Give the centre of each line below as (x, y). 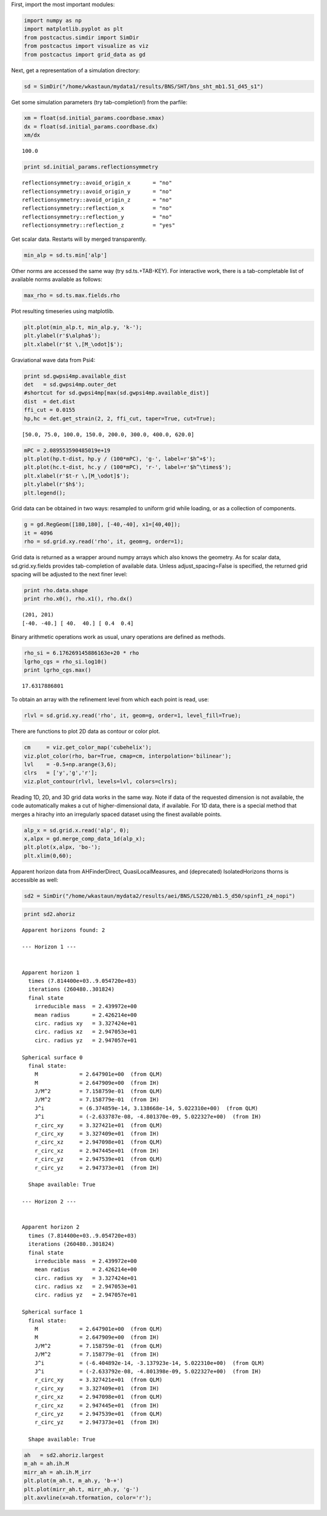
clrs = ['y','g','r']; (61, 773)
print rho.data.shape (56, 591)
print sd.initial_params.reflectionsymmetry (91, 167)
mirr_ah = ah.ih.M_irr (58, 1472)
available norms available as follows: (57, 279)
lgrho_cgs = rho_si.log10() (65, 662)
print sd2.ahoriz (50, 914)
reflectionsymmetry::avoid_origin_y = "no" (97, 191)
